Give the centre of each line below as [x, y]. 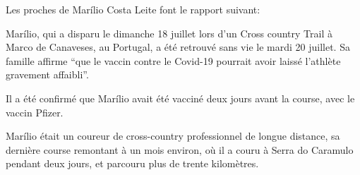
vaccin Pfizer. [35, 112]
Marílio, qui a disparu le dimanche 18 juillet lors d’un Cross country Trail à [169, 33]
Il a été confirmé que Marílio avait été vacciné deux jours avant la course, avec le [180, 98]
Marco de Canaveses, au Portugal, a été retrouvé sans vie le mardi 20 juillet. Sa [178, 47]
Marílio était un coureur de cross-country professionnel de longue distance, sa [173, 136]
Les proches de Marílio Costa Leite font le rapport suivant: [133, 9]
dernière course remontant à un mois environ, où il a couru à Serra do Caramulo [180, 149]
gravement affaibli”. [47, 74]
